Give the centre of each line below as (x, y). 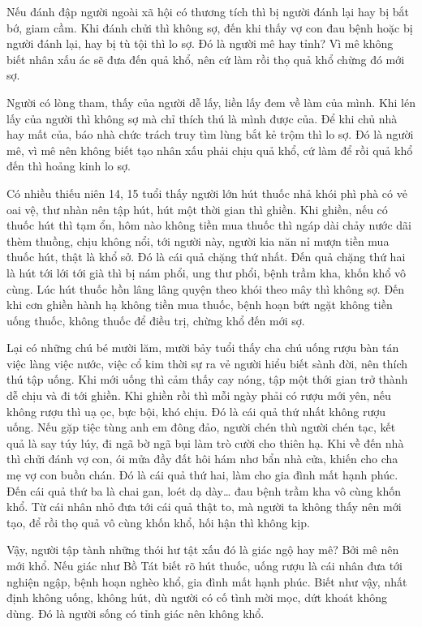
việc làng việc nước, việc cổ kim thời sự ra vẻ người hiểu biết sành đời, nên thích (207, 363)
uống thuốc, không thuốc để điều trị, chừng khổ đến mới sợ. (156, 320)
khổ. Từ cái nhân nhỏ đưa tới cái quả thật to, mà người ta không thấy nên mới (204, 507)
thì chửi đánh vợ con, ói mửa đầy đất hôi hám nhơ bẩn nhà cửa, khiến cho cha (202, 459)
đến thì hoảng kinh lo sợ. (69, 166)
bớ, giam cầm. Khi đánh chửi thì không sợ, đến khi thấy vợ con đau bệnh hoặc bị (210, 27)
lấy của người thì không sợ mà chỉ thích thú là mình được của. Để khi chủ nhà (202, 118)
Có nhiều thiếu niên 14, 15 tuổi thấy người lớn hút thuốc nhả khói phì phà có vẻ (207, 193)
